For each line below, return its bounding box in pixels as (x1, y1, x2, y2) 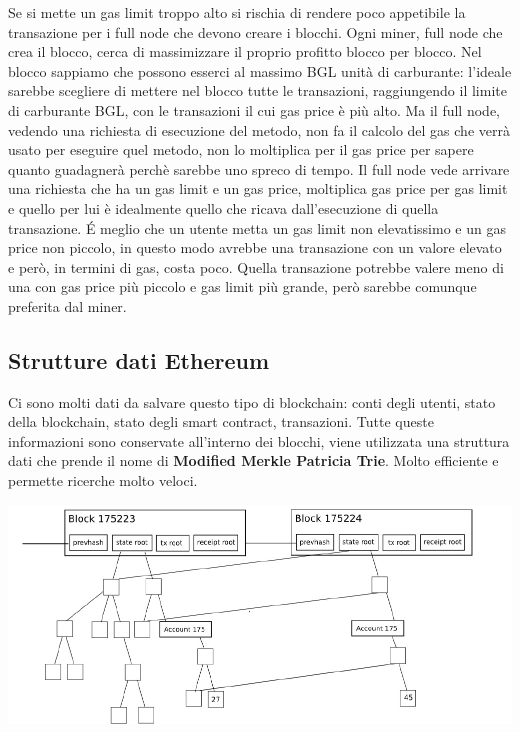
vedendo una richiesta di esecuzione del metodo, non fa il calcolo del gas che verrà (8, 119, 510, 140)
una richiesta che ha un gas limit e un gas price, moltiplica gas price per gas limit (8, 178, 508, 199)
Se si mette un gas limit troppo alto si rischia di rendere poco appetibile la (8, 2, 466, 22)
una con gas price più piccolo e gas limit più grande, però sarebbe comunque (8, 276, 477, 297)
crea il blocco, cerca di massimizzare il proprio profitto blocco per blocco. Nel (8, 41, 482, 62)
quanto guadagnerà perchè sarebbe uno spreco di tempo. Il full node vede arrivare (8, 158, 510, 179)
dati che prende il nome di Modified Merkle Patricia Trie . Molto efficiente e (8, 450, 499, 471)
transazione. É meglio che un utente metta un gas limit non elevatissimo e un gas (8, 217, 506, 238)
